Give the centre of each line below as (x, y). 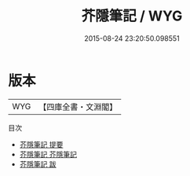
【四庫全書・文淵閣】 (78, 107)
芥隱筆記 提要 (41, 144)
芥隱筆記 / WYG (132, 16)
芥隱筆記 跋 (38, 164)
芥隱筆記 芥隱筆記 (48, 154)
